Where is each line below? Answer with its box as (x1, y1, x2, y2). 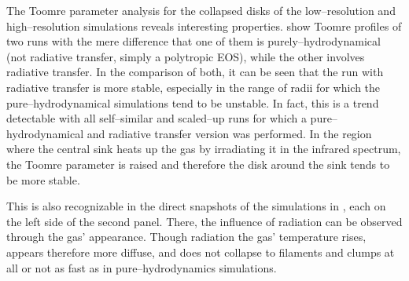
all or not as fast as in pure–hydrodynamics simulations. (6, 259, 277, 276)
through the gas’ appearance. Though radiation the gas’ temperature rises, (6, 228, 367, 245)
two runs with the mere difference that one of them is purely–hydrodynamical (6, 33, 381, 49)
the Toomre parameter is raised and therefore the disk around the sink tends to (6, 155, 390, 172)
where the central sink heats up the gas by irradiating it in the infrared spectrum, (6, 140, 401, 157)
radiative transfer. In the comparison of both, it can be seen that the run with (6, 64, 384, 80)
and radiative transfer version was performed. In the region (87, 125, 372, 141)
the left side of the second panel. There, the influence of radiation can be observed (6, 213, 403, 229)
